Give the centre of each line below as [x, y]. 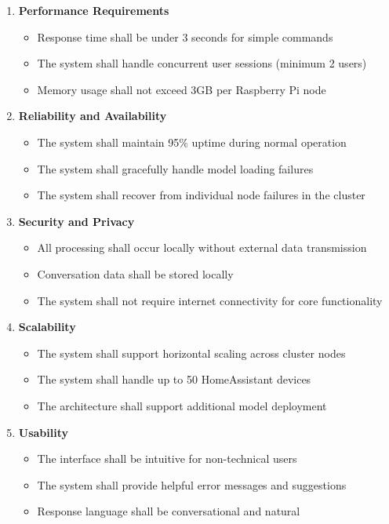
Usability [44, 432]
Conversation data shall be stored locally [135, 273]
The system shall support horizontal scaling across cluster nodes [191, 353]
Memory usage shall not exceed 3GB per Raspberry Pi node [182, 89]
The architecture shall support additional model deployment [182, 405]
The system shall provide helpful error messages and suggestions [192, 484]
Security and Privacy [76, 221]
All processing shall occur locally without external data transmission [202, 247]
